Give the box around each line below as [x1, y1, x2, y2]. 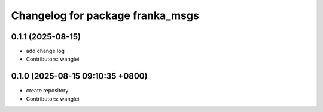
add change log [26, 48, 65, 55]
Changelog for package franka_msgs [11, 9, 200, 22]
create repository [26, 87, 69, 94]
